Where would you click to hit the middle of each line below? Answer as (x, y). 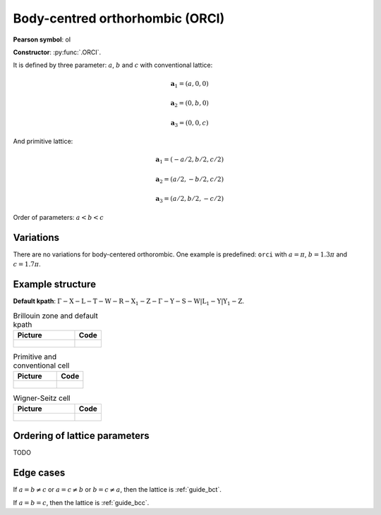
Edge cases (39, 473)
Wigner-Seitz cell (42, 398)
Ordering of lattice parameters (81, 436)
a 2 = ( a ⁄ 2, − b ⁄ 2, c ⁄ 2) (190, 180)
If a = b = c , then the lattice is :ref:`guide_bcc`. (81, 502)
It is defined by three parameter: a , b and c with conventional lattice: (113, 65)
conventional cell (41, 366)
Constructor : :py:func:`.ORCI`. (57, 52)
